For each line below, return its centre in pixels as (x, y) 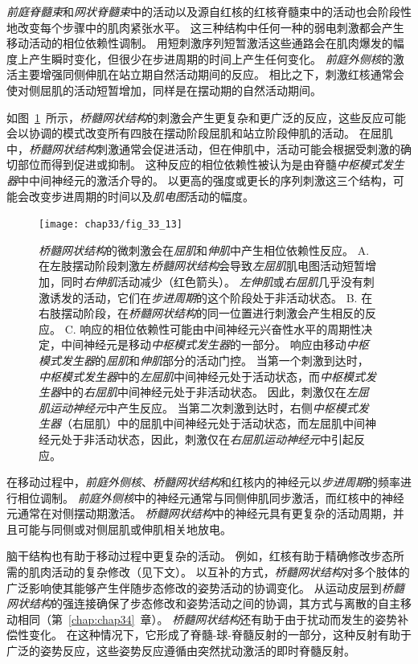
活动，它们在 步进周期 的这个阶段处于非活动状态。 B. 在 (228, 297)
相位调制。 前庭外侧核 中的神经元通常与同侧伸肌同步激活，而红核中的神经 (211, 497)
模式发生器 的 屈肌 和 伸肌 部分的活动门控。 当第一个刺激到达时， (204, 360)
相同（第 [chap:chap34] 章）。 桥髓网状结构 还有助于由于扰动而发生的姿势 (207, 619)
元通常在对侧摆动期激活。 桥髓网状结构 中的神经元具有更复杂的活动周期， (200, 513)
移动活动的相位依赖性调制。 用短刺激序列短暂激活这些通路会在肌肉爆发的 (200, 43)
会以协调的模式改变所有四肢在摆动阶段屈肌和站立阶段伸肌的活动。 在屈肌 (200, 133)
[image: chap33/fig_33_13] (111, 225)
